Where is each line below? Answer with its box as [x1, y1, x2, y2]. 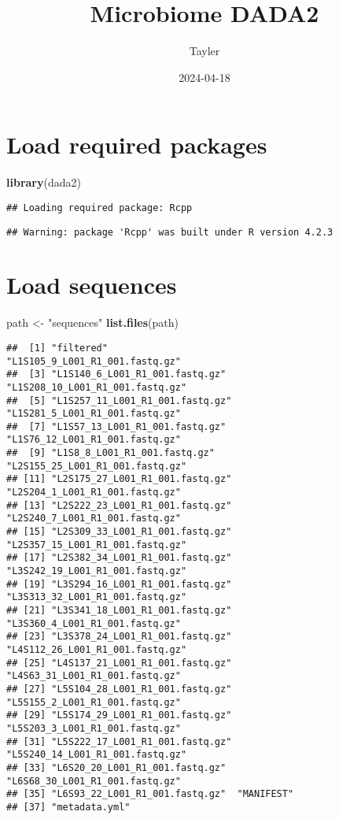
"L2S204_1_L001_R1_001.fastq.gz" [6, 487, 181, 498]
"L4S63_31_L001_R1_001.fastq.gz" [6, 670, 181, 682]
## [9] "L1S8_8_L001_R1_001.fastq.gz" [6, 447, 215, 459]
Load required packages [6, 128, 267, 161]
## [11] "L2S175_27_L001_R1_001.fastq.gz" [6, 473, 232, 485]
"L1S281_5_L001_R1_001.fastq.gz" [6, 408, 181, 420]
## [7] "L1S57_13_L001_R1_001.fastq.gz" [6, 421, 227, 432]
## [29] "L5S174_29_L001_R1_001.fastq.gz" [6, 710, 232, 721]
